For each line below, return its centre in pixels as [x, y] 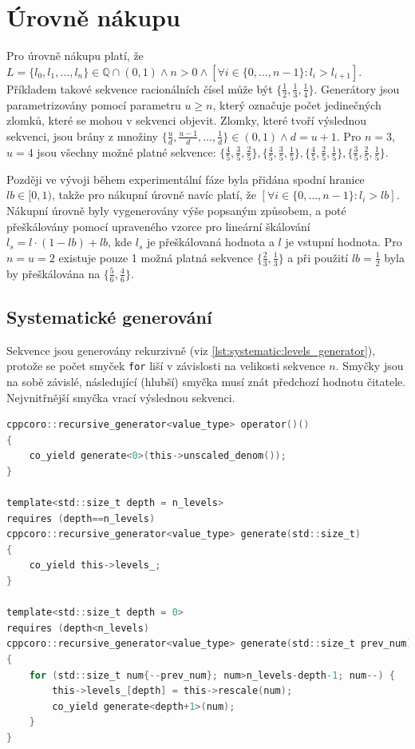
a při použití [318, 257]
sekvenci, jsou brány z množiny [82, 135]
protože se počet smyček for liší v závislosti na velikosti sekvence [166, 366]
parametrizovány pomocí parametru [94, 104]
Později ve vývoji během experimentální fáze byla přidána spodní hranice [186, 179]
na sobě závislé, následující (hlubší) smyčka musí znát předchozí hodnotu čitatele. [206, 381]
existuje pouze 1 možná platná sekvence [156, 257]
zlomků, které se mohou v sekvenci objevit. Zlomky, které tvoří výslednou [187, 120]
